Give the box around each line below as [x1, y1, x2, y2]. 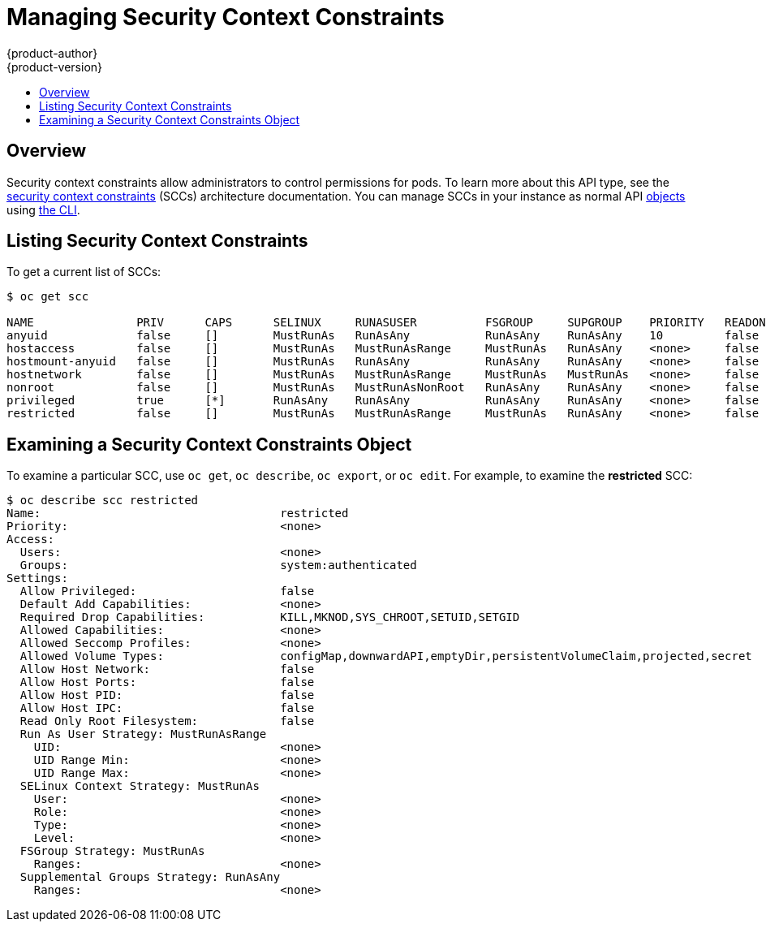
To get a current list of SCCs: [6, 265, 161, 279]
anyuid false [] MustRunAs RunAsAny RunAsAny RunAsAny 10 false [6, 329, 760, 343]
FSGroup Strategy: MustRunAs [19, 844, 205, 858]
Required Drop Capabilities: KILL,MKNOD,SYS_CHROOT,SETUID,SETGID [19, 611, 520, 624]
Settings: [6, 572, 68, 585]
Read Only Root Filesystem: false [19, 714, 315, 728]
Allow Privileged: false [19, 585, 315, 598]
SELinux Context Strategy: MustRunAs [19, 779, 260, 793]
